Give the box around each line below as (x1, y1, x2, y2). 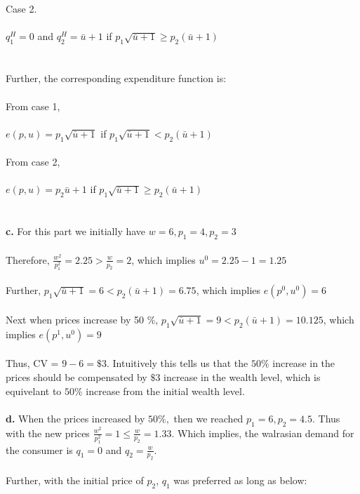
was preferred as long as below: (173, 473, 307, 487)
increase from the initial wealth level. (86, 383, 245, 398)
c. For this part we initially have (6, 224, 146, 239)
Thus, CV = (6, 356, 59, 370)
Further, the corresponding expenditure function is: (6, 71, 227, 86)
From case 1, (6, 98, 60, 113)
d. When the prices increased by (6, 410, 145, 425)
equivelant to (6, 383, 62, 398)
